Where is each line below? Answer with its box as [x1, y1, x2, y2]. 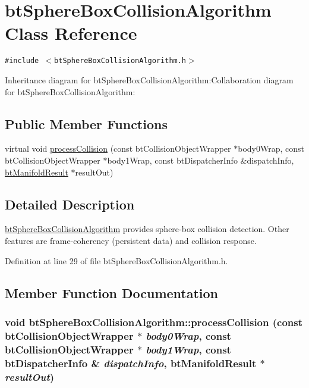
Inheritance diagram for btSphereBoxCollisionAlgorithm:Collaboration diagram [5, 73, 294, 86]
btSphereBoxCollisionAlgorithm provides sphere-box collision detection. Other [5, 223, 289, 235]
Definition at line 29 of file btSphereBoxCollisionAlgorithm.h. [5, 254, 228, 267]
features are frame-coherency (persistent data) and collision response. [5, 234, 257, 246]
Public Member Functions [5, 114, 168, 133]
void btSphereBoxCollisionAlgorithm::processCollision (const [5, 314, 303, 329]
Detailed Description [5, 195, 135, 213]
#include [5, 57, 39, 65]
